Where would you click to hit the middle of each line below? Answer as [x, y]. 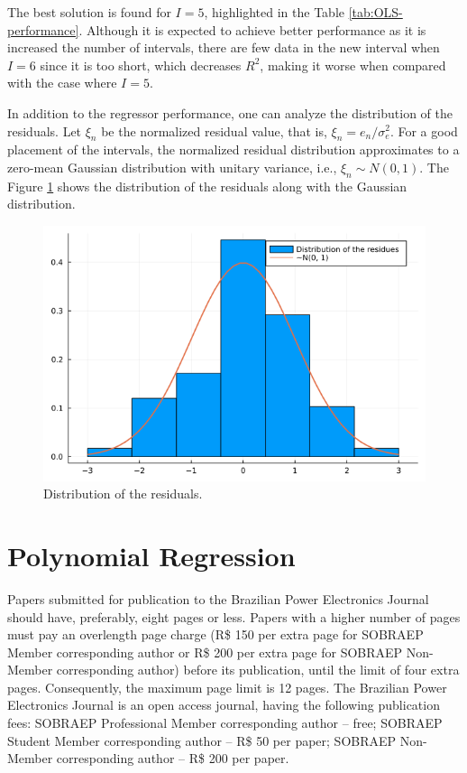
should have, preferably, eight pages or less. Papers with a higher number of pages [234, 616]
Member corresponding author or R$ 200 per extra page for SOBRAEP [205, 652]
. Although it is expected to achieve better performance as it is [252, 29]
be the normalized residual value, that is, [214, 130]
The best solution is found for [89, 12]
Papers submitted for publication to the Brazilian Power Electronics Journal [218, 598]
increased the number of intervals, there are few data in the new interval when [224, 47]
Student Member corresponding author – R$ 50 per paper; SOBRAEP [202, 740]
